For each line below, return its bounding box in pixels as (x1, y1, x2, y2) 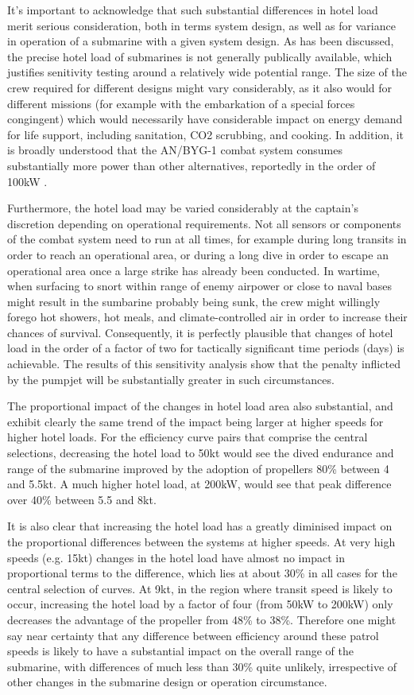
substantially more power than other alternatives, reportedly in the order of (7, 157, 376, 173)
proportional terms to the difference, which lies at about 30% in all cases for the (7, 565, 397, 581)
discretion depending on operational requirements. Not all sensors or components (7, 215, 401, 231)
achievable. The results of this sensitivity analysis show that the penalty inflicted (7, 355, 400, 372)
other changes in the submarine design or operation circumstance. (7, 674, 327, 690)
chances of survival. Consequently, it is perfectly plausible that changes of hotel (7, 324, 393, 340)
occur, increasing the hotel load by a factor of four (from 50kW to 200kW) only (7, 596, 393, 612)
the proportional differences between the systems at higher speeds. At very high (7, 534, 396, 549)
